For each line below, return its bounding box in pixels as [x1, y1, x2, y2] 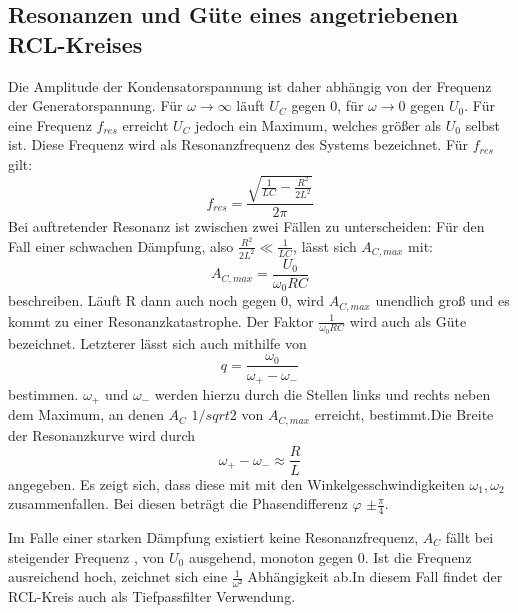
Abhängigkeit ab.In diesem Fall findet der [247, 566, 503, 587]
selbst [465, 114, 501, 135]
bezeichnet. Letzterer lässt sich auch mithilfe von [8, 332, 307, 353]
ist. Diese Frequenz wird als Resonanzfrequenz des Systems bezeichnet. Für [8, 134, 469, 155]
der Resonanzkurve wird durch [8, 424, 196, 445]
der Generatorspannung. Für [8, 95, 183, 116]
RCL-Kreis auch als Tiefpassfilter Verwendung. [8, 586, 296, 606]
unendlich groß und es [375, 290, 510, 311]
